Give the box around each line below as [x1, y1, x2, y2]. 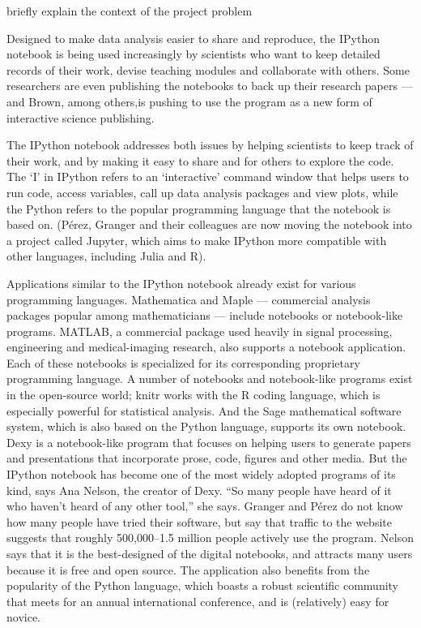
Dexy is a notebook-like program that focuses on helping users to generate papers [6, 433, 411, 450]
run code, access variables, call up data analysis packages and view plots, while [6, 183, 398, 200]
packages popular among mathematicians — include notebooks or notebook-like [6, 307, 403, 324]
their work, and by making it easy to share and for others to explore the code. [6, 152, 394, 169]
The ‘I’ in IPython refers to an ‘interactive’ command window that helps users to [6, 168, 409, 185]
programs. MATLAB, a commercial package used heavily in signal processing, [6, 322, 393, 339]
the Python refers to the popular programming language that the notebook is [6, 200, 391, 217]
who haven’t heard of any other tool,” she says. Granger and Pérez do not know [6, 497, 403, 514]
